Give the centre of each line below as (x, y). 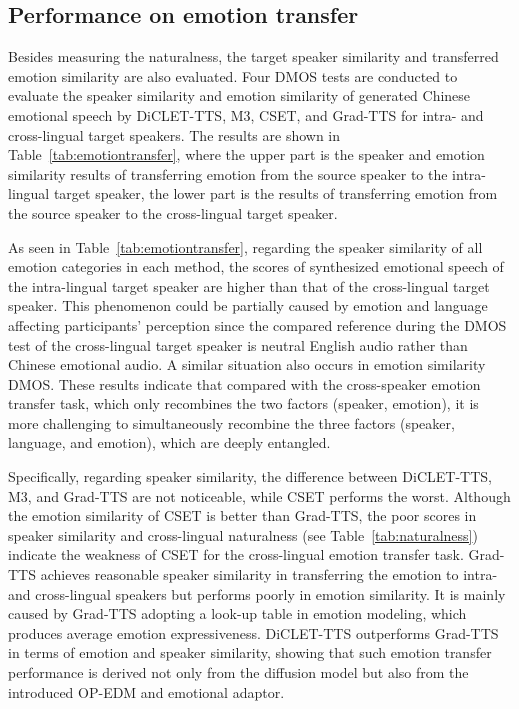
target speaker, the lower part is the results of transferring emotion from (275, 193)
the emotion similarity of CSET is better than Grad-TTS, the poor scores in (242, 515)
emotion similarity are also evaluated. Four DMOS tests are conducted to (233, 75)
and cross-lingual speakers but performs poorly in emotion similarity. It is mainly (257, 593)
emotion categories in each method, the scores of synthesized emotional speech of (256, 266)
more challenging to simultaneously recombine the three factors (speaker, (231, 422)
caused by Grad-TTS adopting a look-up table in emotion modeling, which (237, 613)
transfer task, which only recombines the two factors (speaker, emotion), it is (243, 403)
